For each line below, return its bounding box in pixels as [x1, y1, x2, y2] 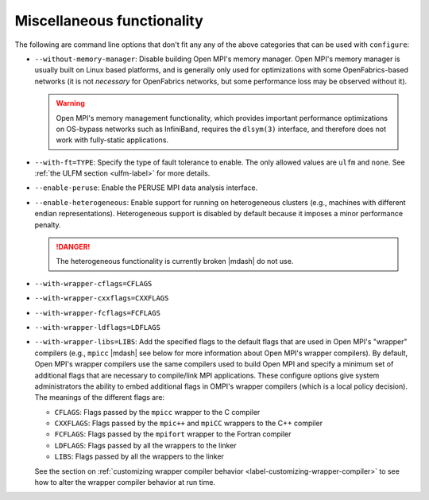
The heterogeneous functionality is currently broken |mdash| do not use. [56, 257, 294, 266]
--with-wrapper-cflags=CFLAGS [34, 279, 153, 288]
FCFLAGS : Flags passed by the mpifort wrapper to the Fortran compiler [54, 429, 292, 439]
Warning [56, 99, 85, 108]
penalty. [34, 219, 61, 230]
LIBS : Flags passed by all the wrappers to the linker [54, 452, 224, 461]
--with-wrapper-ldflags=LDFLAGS [34, 323, 160, 331]
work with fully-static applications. [56, 135, 169, 145]
